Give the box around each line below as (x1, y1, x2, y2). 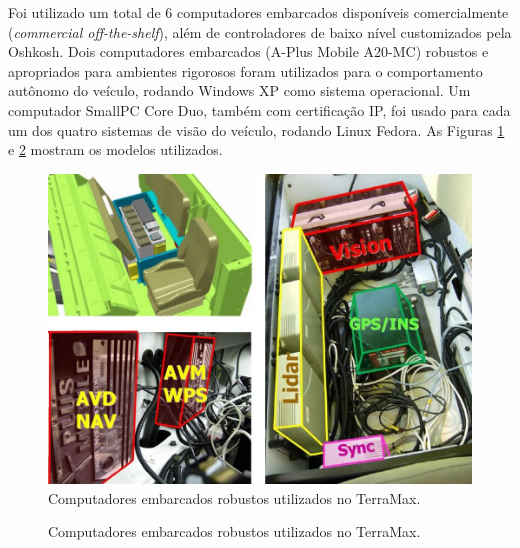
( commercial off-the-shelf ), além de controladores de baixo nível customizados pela (8, 21, 512, 42)
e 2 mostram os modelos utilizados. (8, 139, 223, 160)
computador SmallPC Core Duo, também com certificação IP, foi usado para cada (8, 99, 511, 120)
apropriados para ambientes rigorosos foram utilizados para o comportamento (8, 60, 483, 81)
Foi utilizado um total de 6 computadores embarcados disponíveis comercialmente (8, 2, 509, 22)
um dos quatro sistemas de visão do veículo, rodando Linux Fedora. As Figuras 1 (8, 119, 505, 140)
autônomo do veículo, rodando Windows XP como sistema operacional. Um (8, 80, 471, 101)
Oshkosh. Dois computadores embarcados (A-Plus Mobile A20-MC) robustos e (8, 41, 489, 62)
